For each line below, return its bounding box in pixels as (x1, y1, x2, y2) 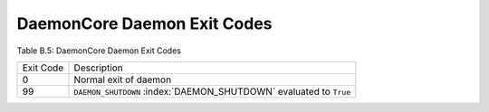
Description (73, 61, 124, 74)
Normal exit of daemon (73, 73, 172, 86)
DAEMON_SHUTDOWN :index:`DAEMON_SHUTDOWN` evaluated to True (73, 85, 351, 98)
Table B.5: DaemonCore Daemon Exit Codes (16, 45, 181, 56)
